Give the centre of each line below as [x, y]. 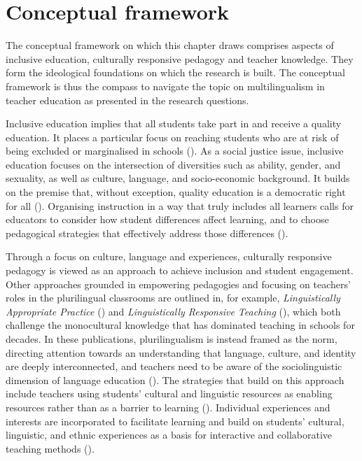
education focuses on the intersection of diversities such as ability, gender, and [173, 164]
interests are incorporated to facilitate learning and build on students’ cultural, [175, 421]
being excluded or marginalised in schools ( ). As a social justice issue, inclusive [175, 151]
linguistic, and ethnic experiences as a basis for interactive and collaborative [169, 435]
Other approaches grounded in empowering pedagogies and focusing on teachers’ [178, 284]
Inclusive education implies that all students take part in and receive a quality [174, 123]
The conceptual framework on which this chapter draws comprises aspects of [170, 45]
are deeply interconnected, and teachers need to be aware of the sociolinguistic [174, 366]
